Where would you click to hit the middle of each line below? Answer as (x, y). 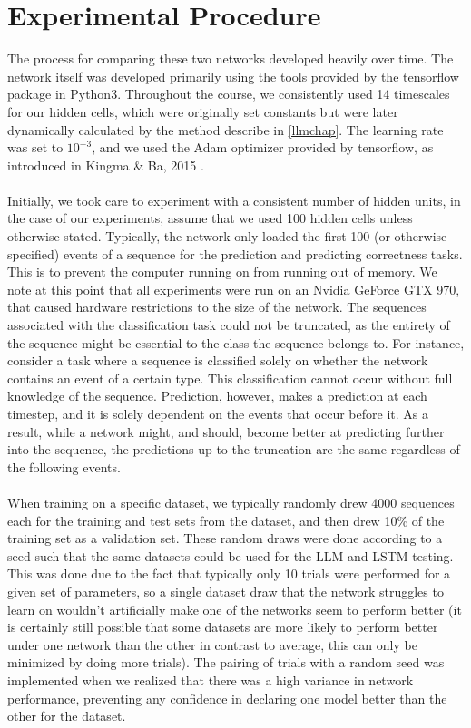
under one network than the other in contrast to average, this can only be (212, 644)
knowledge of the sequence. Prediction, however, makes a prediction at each (217, 396)
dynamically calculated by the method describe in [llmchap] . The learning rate (226, 129)
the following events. (64, 466)
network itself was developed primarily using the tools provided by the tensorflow (233, 76)
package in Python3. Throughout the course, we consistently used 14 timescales (229, 94)
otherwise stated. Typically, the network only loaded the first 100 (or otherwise (227, 236)
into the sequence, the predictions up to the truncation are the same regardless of (234, 449)
